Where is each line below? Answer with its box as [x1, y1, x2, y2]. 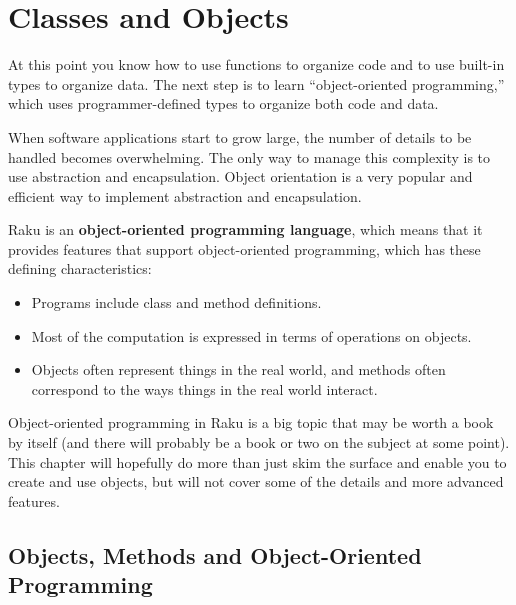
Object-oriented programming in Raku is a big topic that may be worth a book [8, 412, 494, 433]
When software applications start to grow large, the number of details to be [8, 126, 472, 147]
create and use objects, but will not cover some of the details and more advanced [8, 471, 504, 492]
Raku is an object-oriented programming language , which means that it [8, 219, 483, 240]
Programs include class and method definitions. [31, 292, 322, 313]
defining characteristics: [8, 258, 152, 279]
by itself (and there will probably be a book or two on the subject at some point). [8, 432, 510, 453]
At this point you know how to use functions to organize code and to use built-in [8, 54, 505, 75]
